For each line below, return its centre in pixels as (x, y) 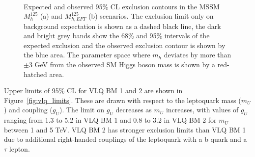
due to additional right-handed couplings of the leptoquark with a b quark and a (126, 139)
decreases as (134, 110)
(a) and (51, 16)
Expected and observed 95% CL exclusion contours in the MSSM (122, 6)
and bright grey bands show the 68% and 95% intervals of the (117, 36)
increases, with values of (202, 110)
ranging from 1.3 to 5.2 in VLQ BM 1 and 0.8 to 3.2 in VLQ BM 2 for (110, 120)
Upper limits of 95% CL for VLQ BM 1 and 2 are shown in (93, 91)
